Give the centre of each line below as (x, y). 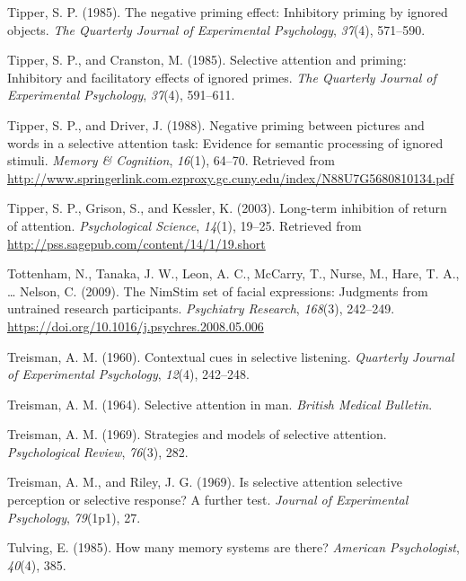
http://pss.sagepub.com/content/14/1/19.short (136, 243)
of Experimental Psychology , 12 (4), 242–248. (128, 374)
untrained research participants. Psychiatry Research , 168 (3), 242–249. (201, 308)
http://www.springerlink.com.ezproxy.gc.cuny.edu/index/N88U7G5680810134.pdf (231, 177)
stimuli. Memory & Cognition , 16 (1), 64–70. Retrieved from (171, 160)
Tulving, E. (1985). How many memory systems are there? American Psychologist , (233, 547)
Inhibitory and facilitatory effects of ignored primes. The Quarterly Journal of (222, 77)
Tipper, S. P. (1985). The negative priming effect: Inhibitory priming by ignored (228, 12)
